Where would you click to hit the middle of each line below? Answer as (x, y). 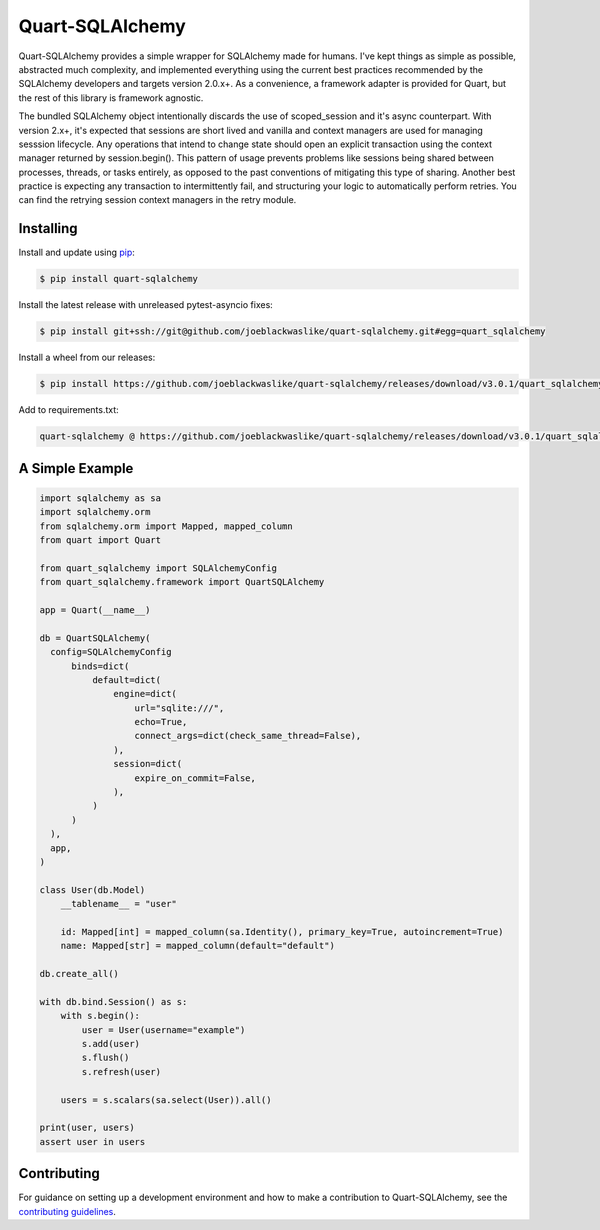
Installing (48, 228)
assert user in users (92, 1141)
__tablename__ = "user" (118, 904)
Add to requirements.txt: (68, 410)
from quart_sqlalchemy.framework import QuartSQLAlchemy (182, 582)
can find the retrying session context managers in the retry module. (157, 200)
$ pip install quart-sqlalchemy (119, 279)
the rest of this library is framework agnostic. (111, 97)
